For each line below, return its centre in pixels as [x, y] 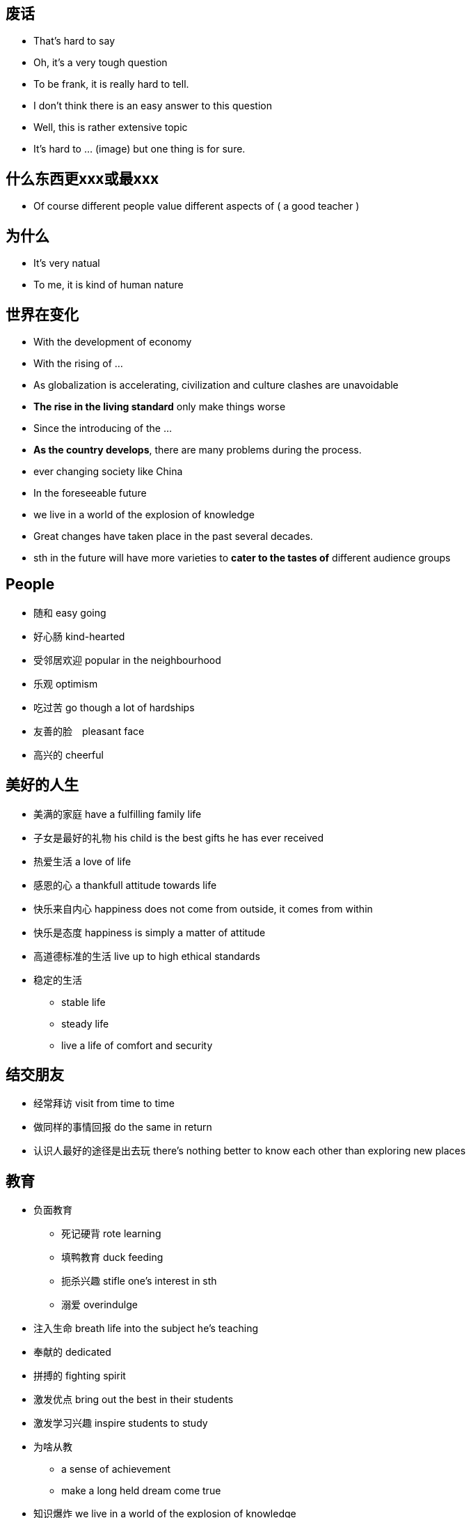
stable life [83, 1002]
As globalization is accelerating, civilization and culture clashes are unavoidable [216, 385]
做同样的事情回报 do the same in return [123, 1127]
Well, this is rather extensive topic [111, 127]
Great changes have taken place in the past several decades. [173, 536]
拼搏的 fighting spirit [80, 1376]
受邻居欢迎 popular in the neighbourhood [127, 660]
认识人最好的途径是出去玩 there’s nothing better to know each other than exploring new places [250, 1151]
